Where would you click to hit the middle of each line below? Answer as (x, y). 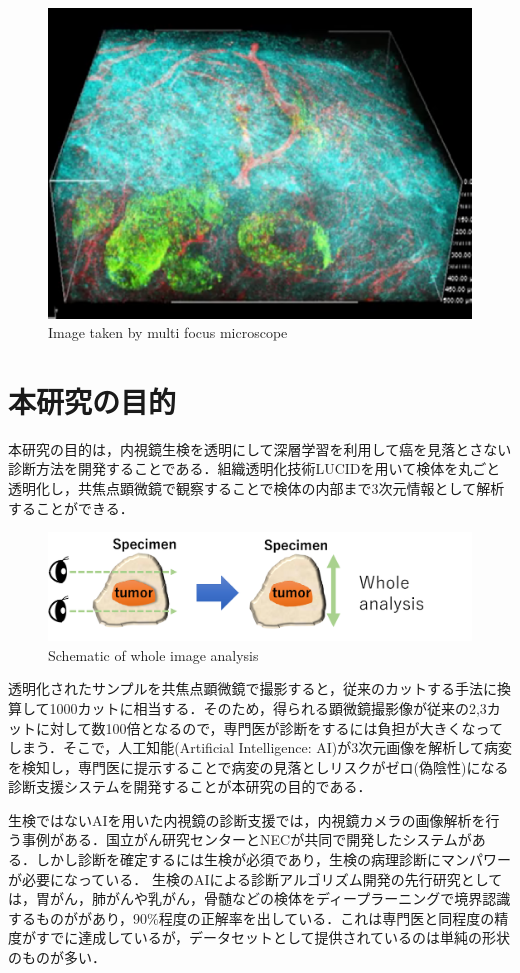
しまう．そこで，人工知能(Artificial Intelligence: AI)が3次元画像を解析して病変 (260, 747)
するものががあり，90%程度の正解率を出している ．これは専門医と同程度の (251, 917)
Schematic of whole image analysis (153, 654)
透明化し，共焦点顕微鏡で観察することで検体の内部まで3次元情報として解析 (256, 488)
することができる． (71, 507)
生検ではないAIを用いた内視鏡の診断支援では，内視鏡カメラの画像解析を (247, 819)
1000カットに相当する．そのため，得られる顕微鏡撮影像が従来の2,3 (268, 707)
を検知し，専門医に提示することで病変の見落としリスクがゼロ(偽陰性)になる (258, 766)
